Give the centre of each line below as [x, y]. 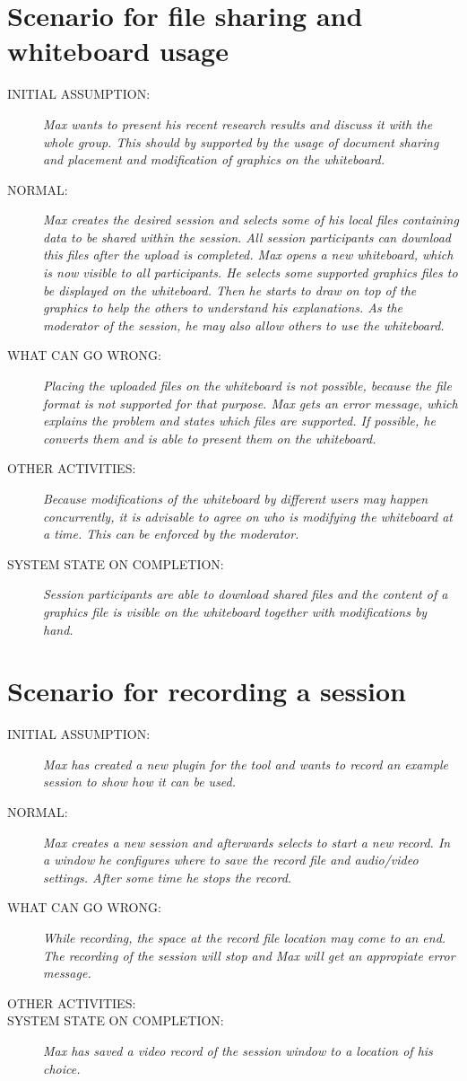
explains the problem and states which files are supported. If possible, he [239, 421]
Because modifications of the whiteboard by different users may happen [236, 498]
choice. [62, 1068]
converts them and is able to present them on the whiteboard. [210, 438]
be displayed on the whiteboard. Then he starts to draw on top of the [230, 290]
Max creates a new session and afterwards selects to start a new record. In [247, 842]
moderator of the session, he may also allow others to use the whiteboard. [244, 325]
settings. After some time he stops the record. [168, 877]
